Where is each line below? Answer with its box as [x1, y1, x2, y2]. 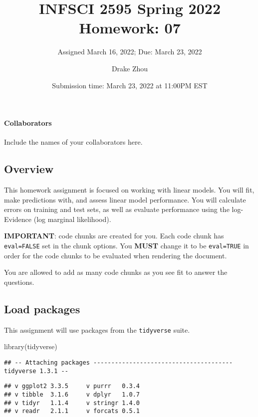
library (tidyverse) [4, 341, 57, 352]
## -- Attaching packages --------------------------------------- [4, 359, 233, 366]
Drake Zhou [111, 63, 148, 73]
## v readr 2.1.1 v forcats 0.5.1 [4, 408, 140, 415]
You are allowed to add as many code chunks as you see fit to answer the [4, 267, 228, 277]
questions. [4, 276, 34, 287]
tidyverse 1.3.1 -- [4, 367, 68, 375]
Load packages [4, 301, 80, 316]
